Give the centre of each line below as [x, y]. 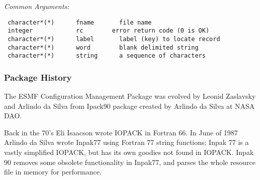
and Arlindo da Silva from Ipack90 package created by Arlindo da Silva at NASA [129, 106]
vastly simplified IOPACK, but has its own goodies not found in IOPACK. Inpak [129, 152]
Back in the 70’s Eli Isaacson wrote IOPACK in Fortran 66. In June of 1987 [121, 132]
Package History [38, 77]
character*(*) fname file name [80, 22]
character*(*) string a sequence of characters [107, 56]
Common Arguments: [37, 6]
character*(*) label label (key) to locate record [114, 39]
